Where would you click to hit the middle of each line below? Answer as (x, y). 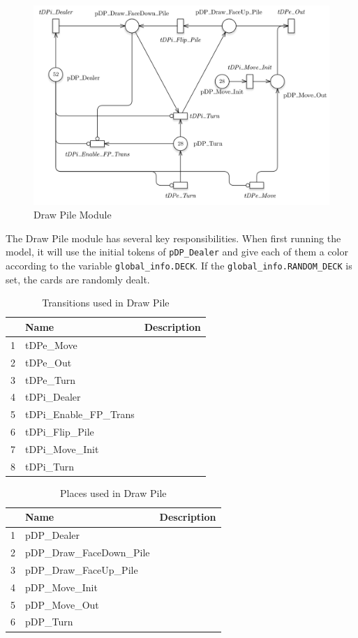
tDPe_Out (49, 362)
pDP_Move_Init (61, 587)
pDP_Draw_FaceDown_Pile (88, 552)
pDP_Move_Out (62, 604)
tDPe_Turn (51, 379)
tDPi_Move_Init (62, 448)
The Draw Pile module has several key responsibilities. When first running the (173, 238)
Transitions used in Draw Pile (106, 303)
